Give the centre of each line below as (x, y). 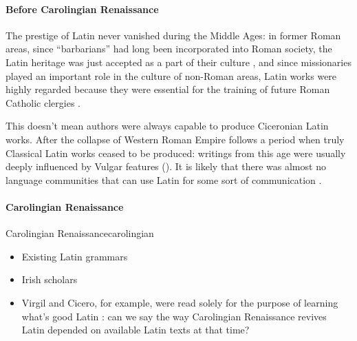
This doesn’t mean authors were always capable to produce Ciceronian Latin (167, 126)
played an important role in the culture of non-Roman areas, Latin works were (171, 75)
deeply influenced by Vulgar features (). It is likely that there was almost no (166, 166)
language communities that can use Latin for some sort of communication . (164, 179)
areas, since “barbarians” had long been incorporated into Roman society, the (169, 49)
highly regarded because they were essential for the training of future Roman (168, 89)
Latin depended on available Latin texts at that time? (136, 330)
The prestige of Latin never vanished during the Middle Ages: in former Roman (173, 35)
